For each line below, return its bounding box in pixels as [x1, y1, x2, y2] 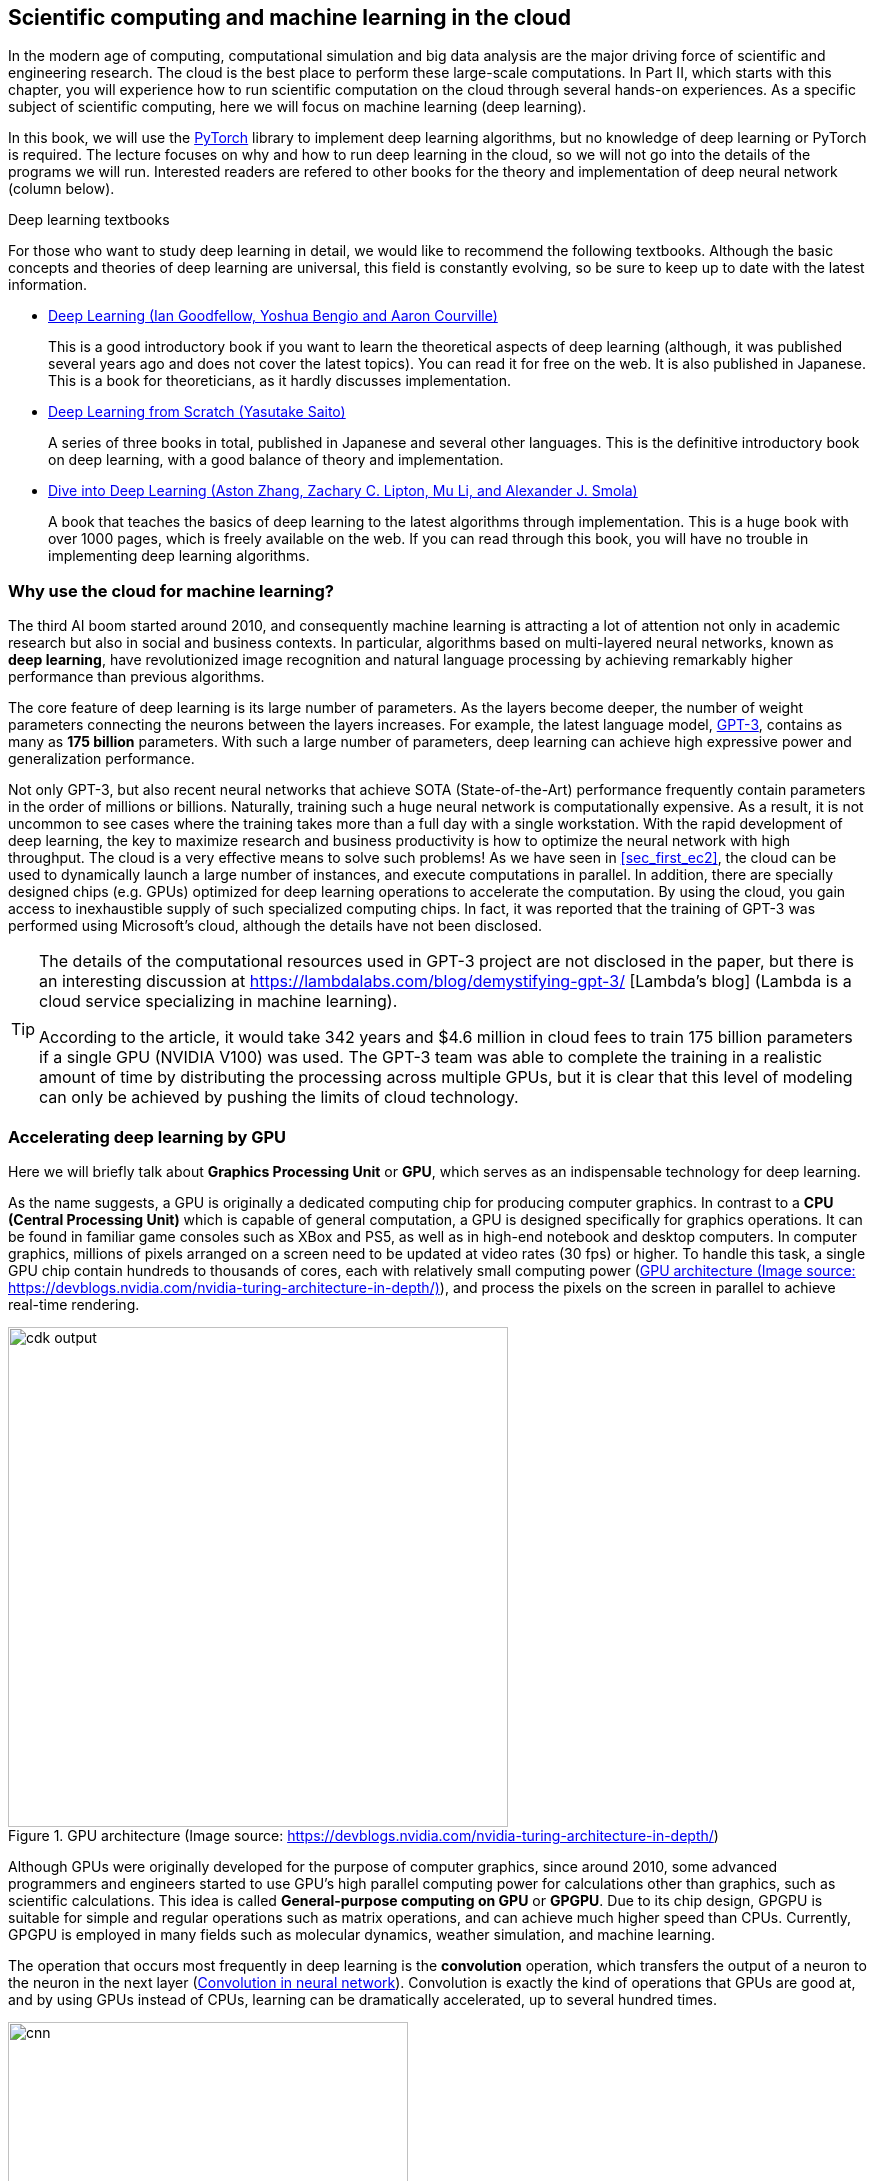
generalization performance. [8, 750, 195, 768]
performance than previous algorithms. [8, 668, 265, 686]
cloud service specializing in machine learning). [39, 991, 398, 1012]
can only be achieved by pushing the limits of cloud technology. [39, 1087, 519, 1108]
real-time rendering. [8, 1295, 140, 1313]
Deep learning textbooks [8, 211, 170, 229]
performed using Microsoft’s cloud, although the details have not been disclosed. [8, 917, 543, 935]
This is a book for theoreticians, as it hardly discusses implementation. [48, 372, 512, 390]
